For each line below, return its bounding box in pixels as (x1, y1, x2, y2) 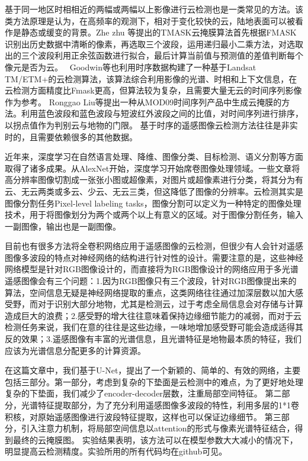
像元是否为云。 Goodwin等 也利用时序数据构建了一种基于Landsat (5, 60, 256, 73)
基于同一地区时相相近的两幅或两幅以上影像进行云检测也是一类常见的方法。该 (5, 3, 303, 15)
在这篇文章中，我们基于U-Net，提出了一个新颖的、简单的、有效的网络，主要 (5, 364, 301, 376)
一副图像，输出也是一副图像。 (5, 220, 121, 232)
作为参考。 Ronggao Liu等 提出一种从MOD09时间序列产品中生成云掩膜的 (5, 95, 282, 108)
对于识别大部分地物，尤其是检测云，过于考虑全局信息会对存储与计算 (37, 298, 303, 310)
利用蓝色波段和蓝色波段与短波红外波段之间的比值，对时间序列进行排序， (21, 107, 303, 120)
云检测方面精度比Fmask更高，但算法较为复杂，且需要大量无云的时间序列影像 (5, 84, 302, 96)
